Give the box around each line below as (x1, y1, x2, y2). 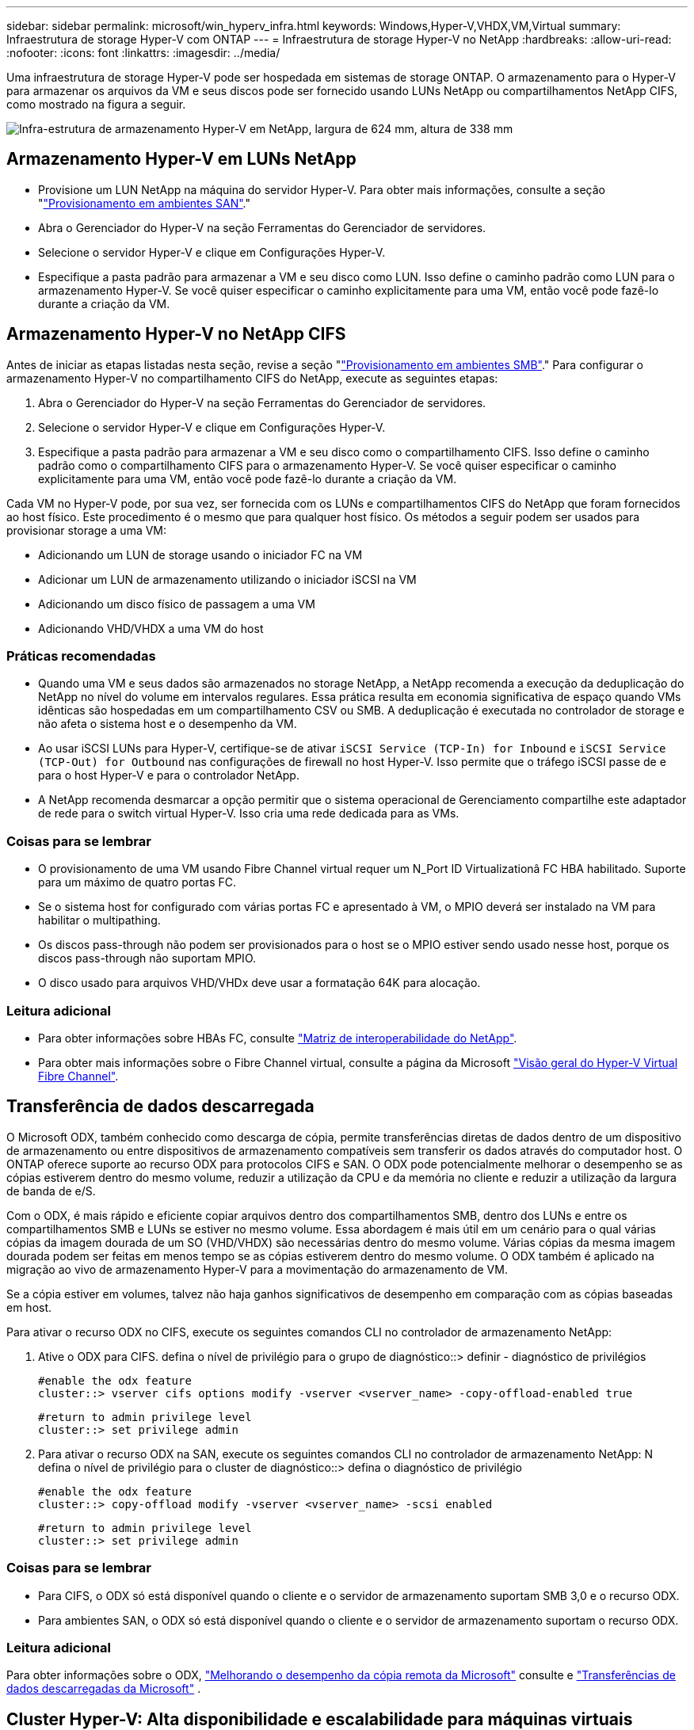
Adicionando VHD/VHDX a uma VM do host (38, 621, 264, 635)
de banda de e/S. (6, 1183, 96, 1198)
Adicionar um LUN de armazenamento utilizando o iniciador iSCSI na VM (38, 572, 417, 586)
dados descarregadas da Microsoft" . (6, 1682, 201, 1696)
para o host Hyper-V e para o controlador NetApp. (38, 768, 299, 783)
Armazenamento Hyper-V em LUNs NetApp (6, 149, 357, 170)
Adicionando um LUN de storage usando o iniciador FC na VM (38, 547, 363, 562)
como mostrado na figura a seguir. (6, 97, 186, 111)
